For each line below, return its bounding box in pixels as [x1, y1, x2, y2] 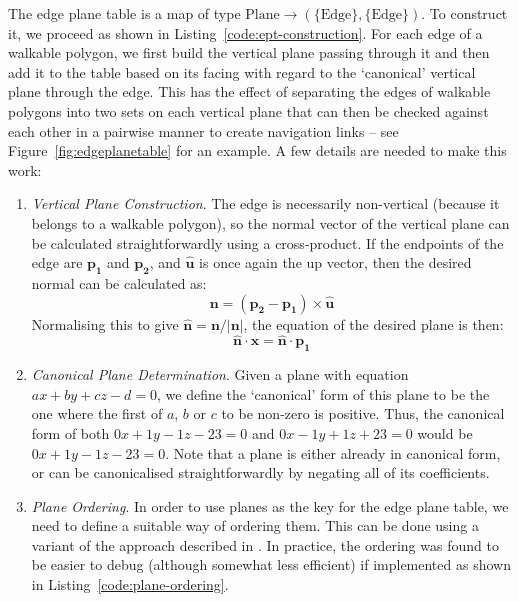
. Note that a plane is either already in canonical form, [165, 442, 501, 463]
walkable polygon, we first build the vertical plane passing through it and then [8, 42, 490, 63]
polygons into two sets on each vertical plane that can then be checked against [8, 100, 489, 121]
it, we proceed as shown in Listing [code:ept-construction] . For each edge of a [8, 22, 483, 43]
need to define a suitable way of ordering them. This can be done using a [31, 515, 479, 536]
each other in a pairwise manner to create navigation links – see [8, 120, 399, 141]
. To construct [421, 3, 508, 23]
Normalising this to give [31, 313, 179, 334]
